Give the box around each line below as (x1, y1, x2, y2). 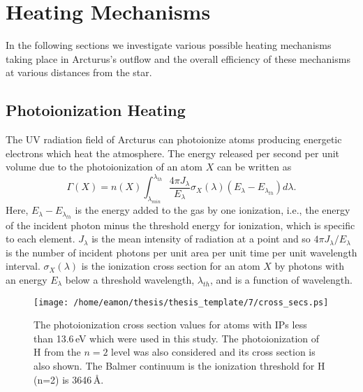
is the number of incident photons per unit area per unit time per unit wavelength (6, 245, 357, 259)
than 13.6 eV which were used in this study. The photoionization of (34, 331, 320, 345)
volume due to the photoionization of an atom (6, 159, 202, 174)
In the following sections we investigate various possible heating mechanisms (6, 38, 332, 52)
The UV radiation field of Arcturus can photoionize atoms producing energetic (6, 132, 342, 147)
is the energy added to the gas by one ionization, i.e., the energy (75, 203, 350, 217)
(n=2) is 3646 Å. (34, 372, 104, 386)
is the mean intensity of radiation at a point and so (91, 231, 311, 246)
